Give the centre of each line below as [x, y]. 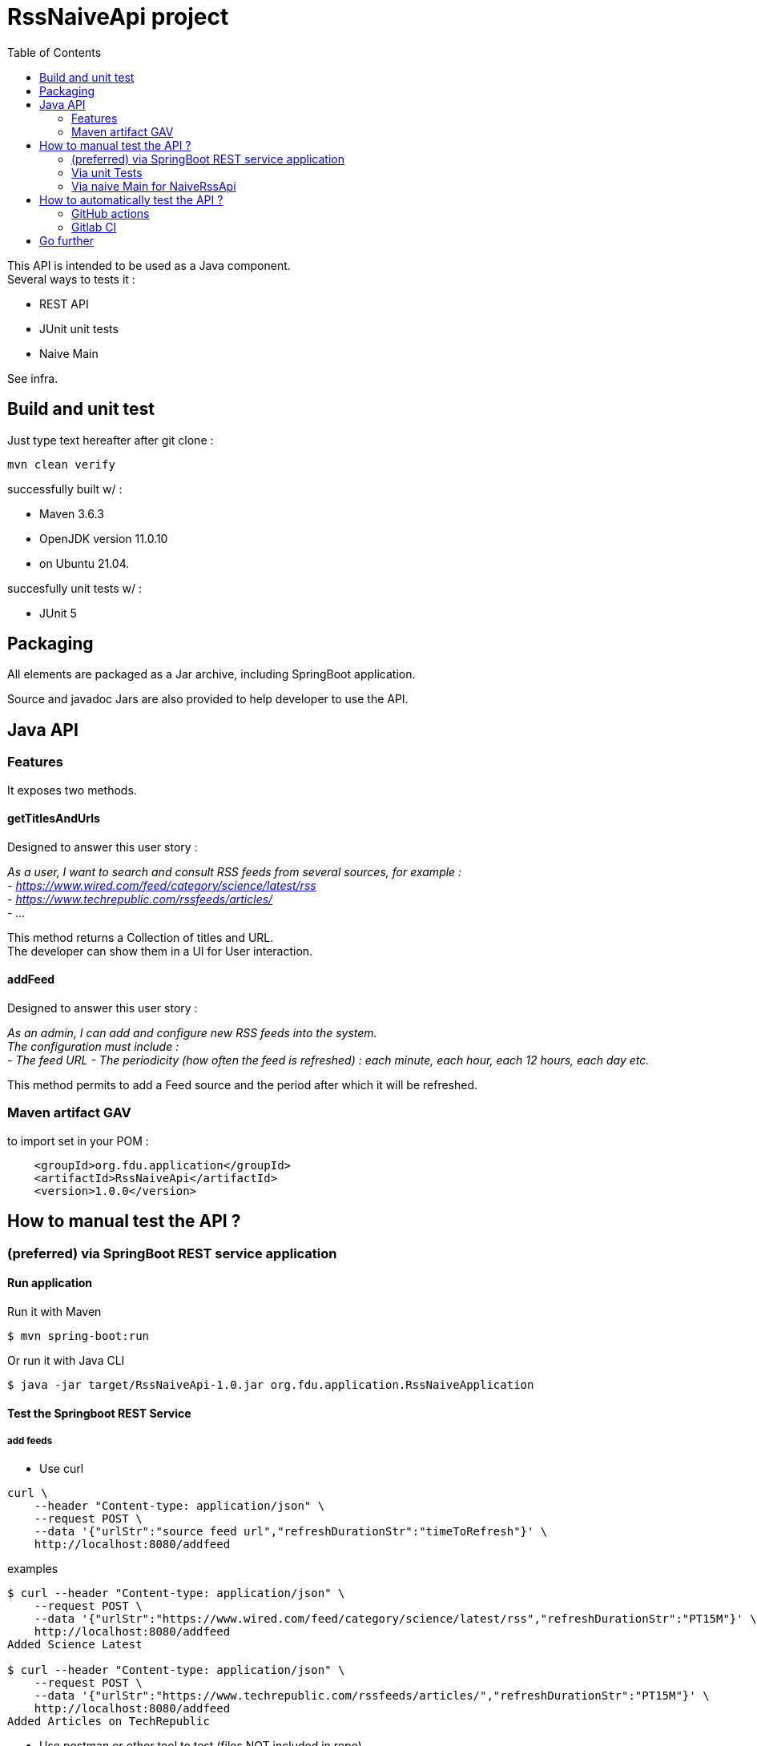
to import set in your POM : [78, 1141]
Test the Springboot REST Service [99, 1413]
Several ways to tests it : [71, 279]
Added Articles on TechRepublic [109, 1722]
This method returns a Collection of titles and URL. [141, 937]
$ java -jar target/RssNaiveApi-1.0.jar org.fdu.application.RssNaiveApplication [271, 1384]
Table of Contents [54, 52]
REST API [64, 304]
